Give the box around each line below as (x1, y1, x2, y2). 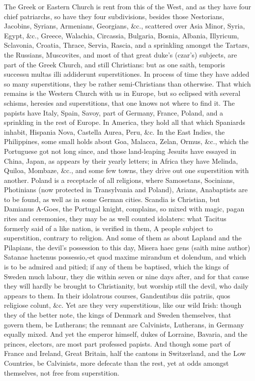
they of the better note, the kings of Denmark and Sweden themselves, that (4, 310, 231, 320)
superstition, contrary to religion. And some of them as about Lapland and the (4, 233, 242, 243)
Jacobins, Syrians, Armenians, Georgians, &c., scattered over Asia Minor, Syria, (4, 21, 245, 31)
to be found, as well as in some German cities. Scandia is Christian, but (4, 194, 220, 204)
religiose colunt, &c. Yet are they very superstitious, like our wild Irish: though (4, 300, 242, 310)
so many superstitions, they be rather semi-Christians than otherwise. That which (4, 78, 251, 88)
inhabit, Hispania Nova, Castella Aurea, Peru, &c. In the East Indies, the (4, 126, 225, 137)
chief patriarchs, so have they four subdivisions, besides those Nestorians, (4, 11, 225, 21)
